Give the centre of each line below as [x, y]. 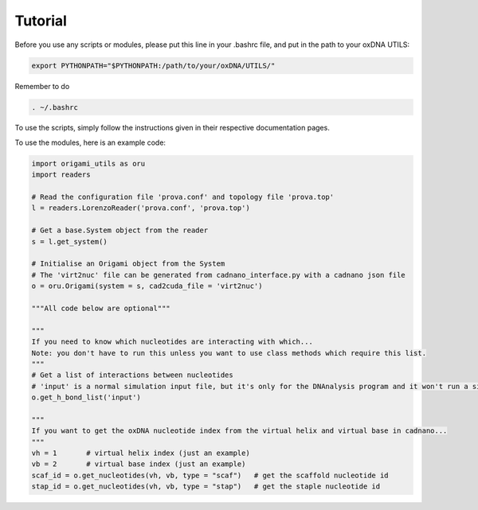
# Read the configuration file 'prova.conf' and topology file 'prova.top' [183, 197]
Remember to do [42, 86]
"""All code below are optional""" [101, 308]
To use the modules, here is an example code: [90, 142]
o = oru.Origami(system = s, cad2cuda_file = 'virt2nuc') [147, 286]
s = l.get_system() [69, 241]
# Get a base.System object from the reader [120, 230]
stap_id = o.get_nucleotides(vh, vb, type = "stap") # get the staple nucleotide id [206, 487]
